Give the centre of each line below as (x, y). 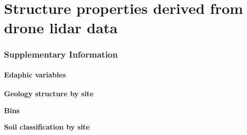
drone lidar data (61, 28)
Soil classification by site (47, 127)
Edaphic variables (35, 74)
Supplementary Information (61, 54)
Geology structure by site (49, 94)
